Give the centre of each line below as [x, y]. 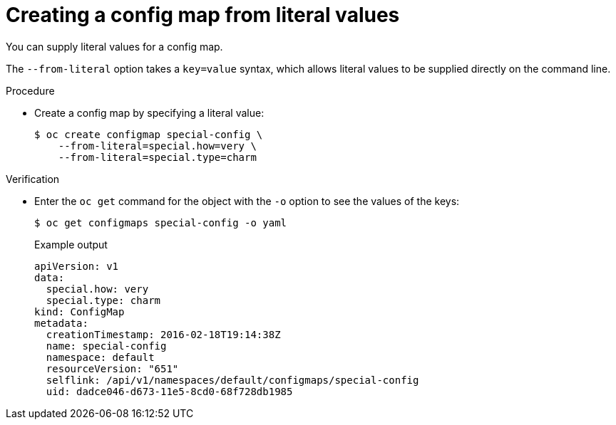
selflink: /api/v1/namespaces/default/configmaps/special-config [232, 380]
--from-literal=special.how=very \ [157, 146]
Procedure [30, 90]
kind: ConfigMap [79, 311]
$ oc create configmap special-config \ [149, 134]
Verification [33, 179]
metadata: [61, 323]
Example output [71, 244]
